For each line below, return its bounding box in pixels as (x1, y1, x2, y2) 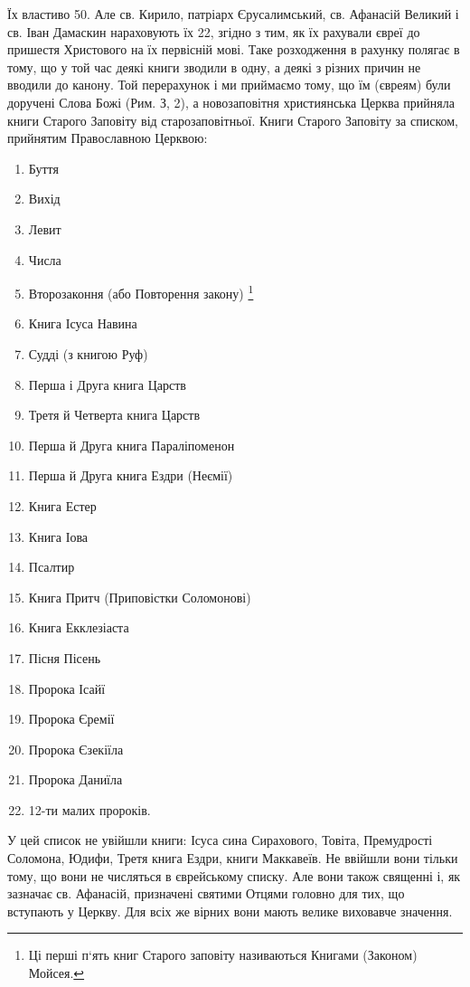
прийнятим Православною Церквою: (7, 128, 208, 147)
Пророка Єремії (28, 709, 115, 728)
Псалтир (28, 557, 75, 576)
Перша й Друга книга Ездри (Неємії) (28, 466, 233, 485)
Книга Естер (28, 496, 97, 515)
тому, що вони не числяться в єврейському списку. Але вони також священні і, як (7, 866, 461, 885)
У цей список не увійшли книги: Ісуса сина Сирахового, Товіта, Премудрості (7, 830, 433, 849)
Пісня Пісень (28, 648, 101, 667)
